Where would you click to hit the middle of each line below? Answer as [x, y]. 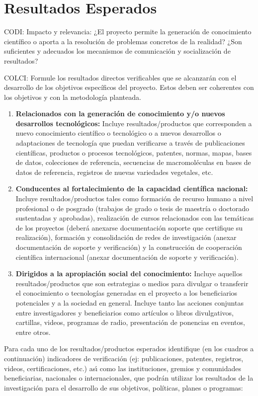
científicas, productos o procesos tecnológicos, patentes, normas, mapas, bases [134, 152]
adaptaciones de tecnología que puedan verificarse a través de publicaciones [130, 143]
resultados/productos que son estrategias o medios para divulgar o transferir [132, 283]
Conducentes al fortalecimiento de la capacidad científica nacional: [132, 189]
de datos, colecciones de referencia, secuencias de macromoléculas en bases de [133, 162]
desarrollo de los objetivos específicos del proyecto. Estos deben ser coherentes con [129, 87]
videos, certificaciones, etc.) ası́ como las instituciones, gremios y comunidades [123, 368]
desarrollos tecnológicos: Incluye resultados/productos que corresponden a [134, 123]
